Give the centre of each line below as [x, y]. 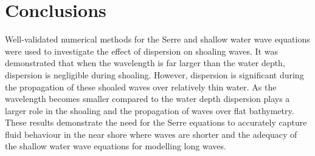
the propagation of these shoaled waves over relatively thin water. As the [141, 86]
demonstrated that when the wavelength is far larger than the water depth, [145, 63]
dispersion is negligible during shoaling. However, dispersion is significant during [154, 74]
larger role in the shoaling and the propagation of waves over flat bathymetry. [150, 110]
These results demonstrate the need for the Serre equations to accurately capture [156, 122]
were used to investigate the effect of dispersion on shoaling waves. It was [141, 51]
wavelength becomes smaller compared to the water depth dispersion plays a [147, 99]
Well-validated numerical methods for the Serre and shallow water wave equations [157, 39]
